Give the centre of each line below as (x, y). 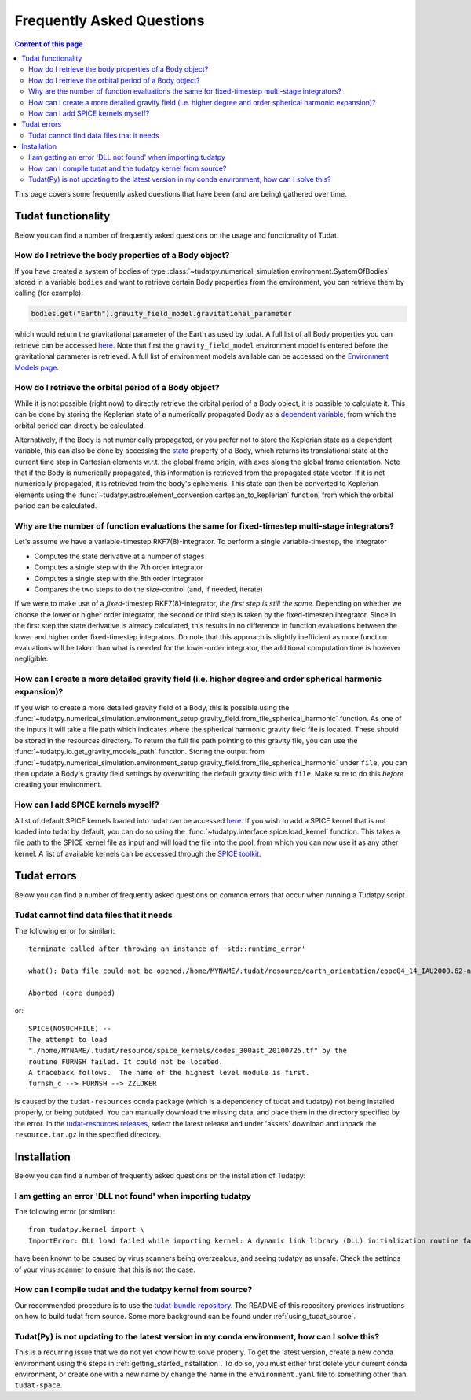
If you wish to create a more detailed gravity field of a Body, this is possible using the (152, 707)
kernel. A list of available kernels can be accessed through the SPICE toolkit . (138, 853)
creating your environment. (58, 785)
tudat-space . (38, 1385)
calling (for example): (49, 293)
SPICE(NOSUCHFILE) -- (70, 1029)
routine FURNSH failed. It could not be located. (126, 1061)
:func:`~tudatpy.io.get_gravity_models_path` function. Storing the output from (139, 752)
